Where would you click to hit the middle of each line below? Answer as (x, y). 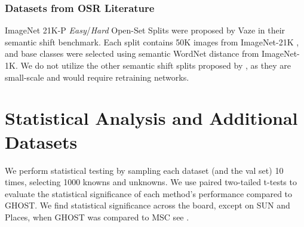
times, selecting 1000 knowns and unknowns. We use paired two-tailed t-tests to (151, 182)
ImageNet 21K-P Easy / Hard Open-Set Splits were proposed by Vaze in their (145, 30)
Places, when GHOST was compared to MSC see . (97, 217)
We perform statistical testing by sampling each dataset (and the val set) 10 (144, 170)
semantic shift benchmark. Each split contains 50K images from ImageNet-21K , (152, 42)
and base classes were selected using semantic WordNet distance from (132, 53)
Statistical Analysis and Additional (151, 118)
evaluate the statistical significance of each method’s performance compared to (149, 193)
